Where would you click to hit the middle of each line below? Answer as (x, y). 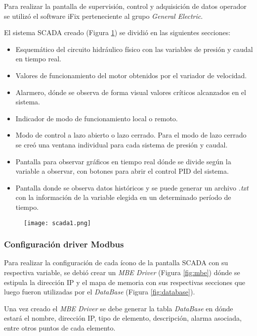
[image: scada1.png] (58, 223)
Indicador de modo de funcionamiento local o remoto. (97, 118)
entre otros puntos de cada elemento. (60, 327)
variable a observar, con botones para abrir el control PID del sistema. (122, 171)
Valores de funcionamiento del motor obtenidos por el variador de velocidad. (131, 75)
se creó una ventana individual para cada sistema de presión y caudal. (122, 144)
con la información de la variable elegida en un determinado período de (123, 197)
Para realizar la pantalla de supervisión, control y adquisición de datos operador (125, 6)
